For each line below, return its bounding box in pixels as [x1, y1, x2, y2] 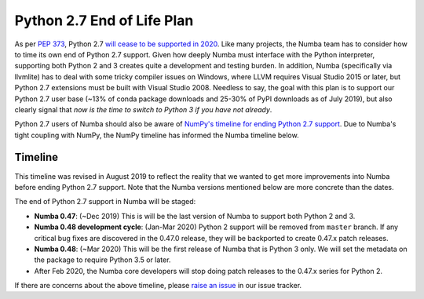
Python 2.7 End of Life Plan [14, 12, 194, 29]
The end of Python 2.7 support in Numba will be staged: [14, 197, 196, 206]
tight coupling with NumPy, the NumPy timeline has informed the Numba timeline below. [14, 130, 299, 140]
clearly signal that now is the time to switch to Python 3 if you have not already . [14, 104, 272, 114]
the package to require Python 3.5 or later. [34, 255, 171, 264]
